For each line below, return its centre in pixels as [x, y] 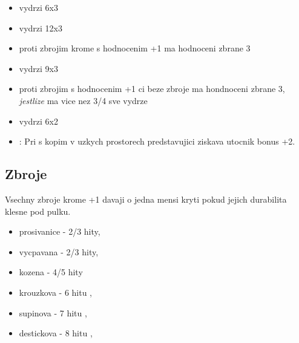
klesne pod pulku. [38, 211]
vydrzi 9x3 [39, 68]
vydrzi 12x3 [41, 28]
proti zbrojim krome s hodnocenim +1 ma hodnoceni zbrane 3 [135, 48]
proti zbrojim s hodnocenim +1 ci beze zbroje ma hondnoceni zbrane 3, [152, 89]
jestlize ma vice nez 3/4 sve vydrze [83, 100]
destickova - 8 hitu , [56, 333]
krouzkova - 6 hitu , [56, 292]
